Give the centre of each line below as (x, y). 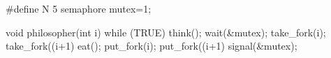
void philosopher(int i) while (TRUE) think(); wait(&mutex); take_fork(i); (166, 32)
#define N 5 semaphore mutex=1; (79, 8)
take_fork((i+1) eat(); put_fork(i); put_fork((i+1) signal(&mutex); (152, 46)
